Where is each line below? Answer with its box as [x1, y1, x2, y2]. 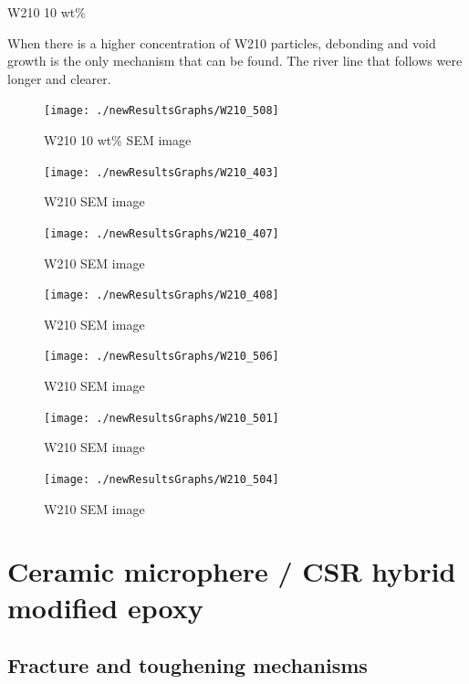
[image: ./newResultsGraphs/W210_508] [44, 104, 279, 118]
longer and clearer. [7, 68, 111, 88]
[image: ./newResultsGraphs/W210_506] [44, 350, 279, 363]
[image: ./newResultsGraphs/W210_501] [44, 411, 279, 425]
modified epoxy [7, 588, 203, 626]
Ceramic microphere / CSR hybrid [7, 552, 456, 590]
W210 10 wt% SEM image [44, 131, 192, 150]
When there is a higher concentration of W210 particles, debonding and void [7, 33, 436, 52]
